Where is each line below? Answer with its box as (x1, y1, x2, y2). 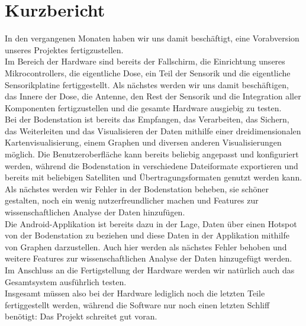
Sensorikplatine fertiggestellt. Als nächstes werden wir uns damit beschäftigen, (5, 78, 289, 91)
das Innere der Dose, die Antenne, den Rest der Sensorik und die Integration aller (5, 90, 301, 102)
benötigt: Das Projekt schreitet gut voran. (5, 310, 157, 322)
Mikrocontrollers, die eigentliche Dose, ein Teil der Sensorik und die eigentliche (5, 66, 291, 79)
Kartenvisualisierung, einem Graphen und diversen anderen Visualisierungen (5, 136, 282, 149)
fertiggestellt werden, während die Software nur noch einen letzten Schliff (5, 298, 270, 311)
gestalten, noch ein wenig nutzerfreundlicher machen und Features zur (5, 194, 259, 206)
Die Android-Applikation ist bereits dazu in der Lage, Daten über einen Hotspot (5, 217, 297, 230)
